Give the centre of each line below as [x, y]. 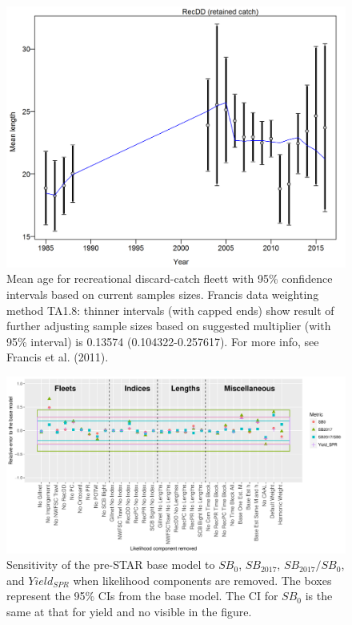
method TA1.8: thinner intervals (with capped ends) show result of [170, 310]
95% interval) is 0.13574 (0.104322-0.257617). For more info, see [163, 341]
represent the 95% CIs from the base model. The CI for [142, 596]
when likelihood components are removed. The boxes [202, 580]
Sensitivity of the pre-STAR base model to [111, 565]
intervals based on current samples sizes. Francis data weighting [163, 294]
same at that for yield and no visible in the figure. [129, 612]
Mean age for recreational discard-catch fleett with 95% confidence [170, 278]
